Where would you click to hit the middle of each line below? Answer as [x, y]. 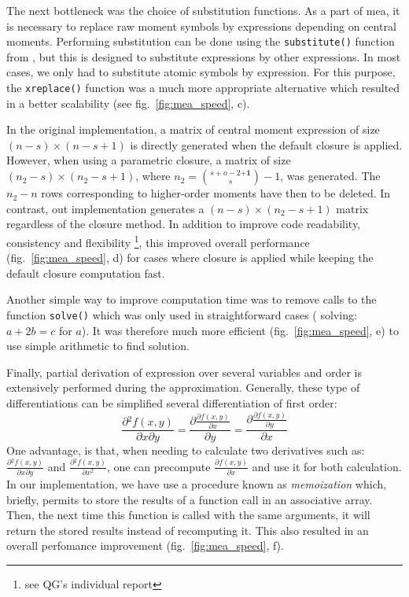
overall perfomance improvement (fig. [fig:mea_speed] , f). [145, 545]
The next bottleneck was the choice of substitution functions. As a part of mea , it [203, 10]
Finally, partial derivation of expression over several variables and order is [184, 372]
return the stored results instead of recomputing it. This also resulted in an [188, 530]
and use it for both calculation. [327, 466]
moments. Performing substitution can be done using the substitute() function [201, 41]
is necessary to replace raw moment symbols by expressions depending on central [201, 26]
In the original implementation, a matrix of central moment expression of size [193, 129]
